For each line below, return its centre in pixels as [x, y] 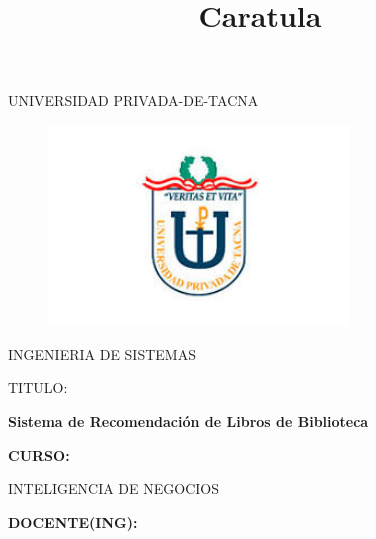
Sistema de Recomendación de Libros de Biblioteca [188, 420]
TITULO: [38, 387]
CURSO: [39, 454]
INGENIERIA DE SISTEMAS [102, 353]
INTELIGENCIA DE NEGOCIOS [113, 488]
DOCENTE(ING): [73, 521]
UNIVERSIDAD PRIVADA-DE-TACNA [133, 100]
